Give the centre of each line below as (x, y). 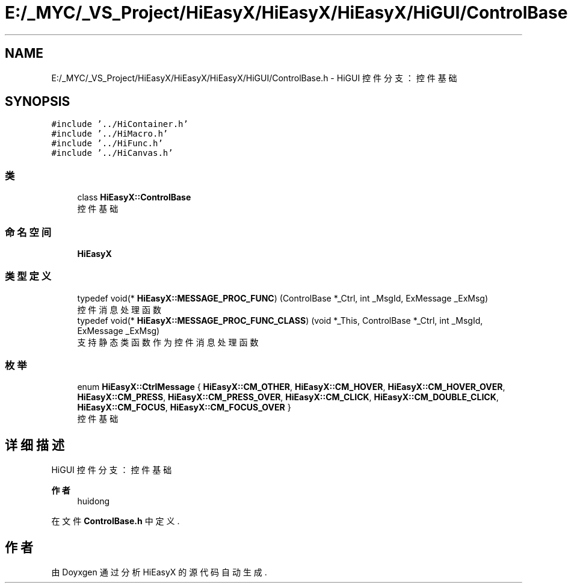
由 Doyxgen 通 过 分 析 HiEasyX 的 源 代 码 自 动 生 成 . (159, 572)
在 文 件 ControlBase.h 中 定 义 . (116, 521)
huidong (94, 501)
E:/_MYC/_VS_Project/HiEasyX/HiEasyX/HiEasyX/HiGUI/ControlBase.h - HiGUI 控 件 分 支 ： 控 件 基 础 (254, 78)
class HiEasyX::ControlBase (134, 197)
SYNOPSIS (38, 102)
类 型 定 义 (28, 277)
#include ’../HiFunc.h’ (107, 144)
